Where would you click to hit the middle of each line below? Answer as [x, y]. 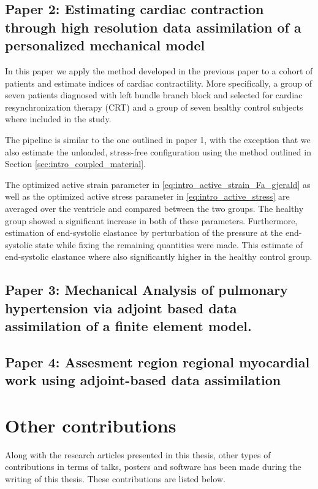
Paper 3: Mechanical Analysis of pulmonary [146, 290]
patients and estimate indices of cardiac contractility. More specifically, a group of [158, 83]
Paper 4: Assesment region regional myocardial [157, 362]
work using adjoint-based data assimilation [143, 380]
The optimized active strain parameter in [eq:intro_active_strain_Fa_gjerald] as [158, 184]
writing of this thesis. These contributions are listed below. [115, 478]
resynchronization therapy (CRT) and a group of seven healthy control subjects [154, 107]
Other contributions [91, 425]
